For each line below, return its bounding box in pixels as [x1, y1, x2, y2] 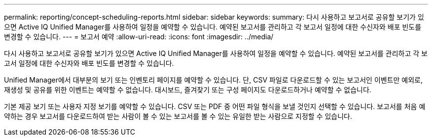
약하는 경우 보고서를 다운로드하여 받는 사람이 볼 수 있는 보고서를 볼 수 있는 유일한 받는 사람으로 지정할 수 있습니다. [4, 112, 353, 120]
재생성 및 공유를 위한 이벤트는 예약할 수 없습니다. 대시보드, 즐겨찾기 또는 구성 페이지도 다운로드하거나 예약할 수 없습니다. [4, 85, 371, 94]
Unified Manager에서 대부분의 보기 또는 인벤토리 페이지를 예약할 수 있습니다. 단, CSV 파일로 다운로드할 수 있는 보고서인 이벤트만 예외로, [4, 76, 423, 84]
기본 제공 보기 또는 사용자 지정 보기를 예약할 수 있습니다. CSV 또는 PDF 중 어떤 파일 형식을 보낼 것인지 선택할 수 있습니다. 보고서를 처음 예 [4, 102, 426, 111]
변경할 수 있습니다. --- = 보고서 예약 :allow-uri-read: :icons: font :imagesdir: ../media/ [4, 32, 274, 41]
